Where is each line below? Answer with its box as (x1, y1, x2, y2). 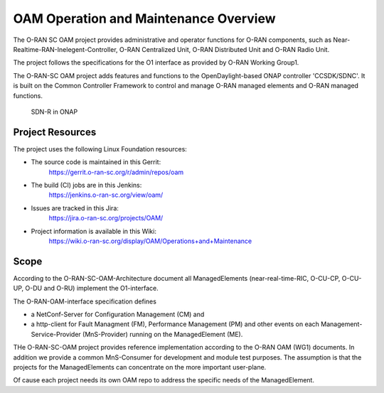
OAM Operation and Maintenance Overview (13, 11, 277, 26)
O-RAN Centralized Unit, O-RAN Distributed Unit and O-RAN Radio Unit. (119, 45, 330, 53)
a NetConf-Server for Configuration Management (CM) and (31, 310, 205, 318)
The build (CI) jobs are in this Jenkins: (31, 181, 142, 189)
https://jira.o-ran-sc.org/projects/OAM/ (48, 214, 164, 222)
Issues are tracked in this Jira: (31, 203, 119, 212)
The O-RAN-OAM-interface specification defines (13, 297, 156, 306)
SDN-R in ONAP (31, 107, 78, 116)
